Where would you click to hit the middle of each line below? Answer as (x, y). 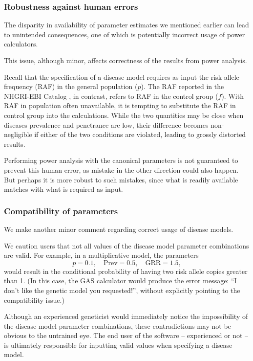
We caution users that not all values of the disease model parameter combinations (126, 245)
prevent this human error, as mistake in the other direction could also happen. (121, 169)
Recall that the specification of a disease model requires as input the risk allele (122, 77)
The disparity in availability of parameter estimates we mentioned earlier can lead (126, 25)
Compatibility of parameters (61, 211)
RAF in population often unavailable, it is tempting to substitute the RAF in (120, 105)
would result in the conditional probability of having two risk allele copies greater (126, 271)
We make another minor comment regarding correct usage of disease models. (119, 229)
